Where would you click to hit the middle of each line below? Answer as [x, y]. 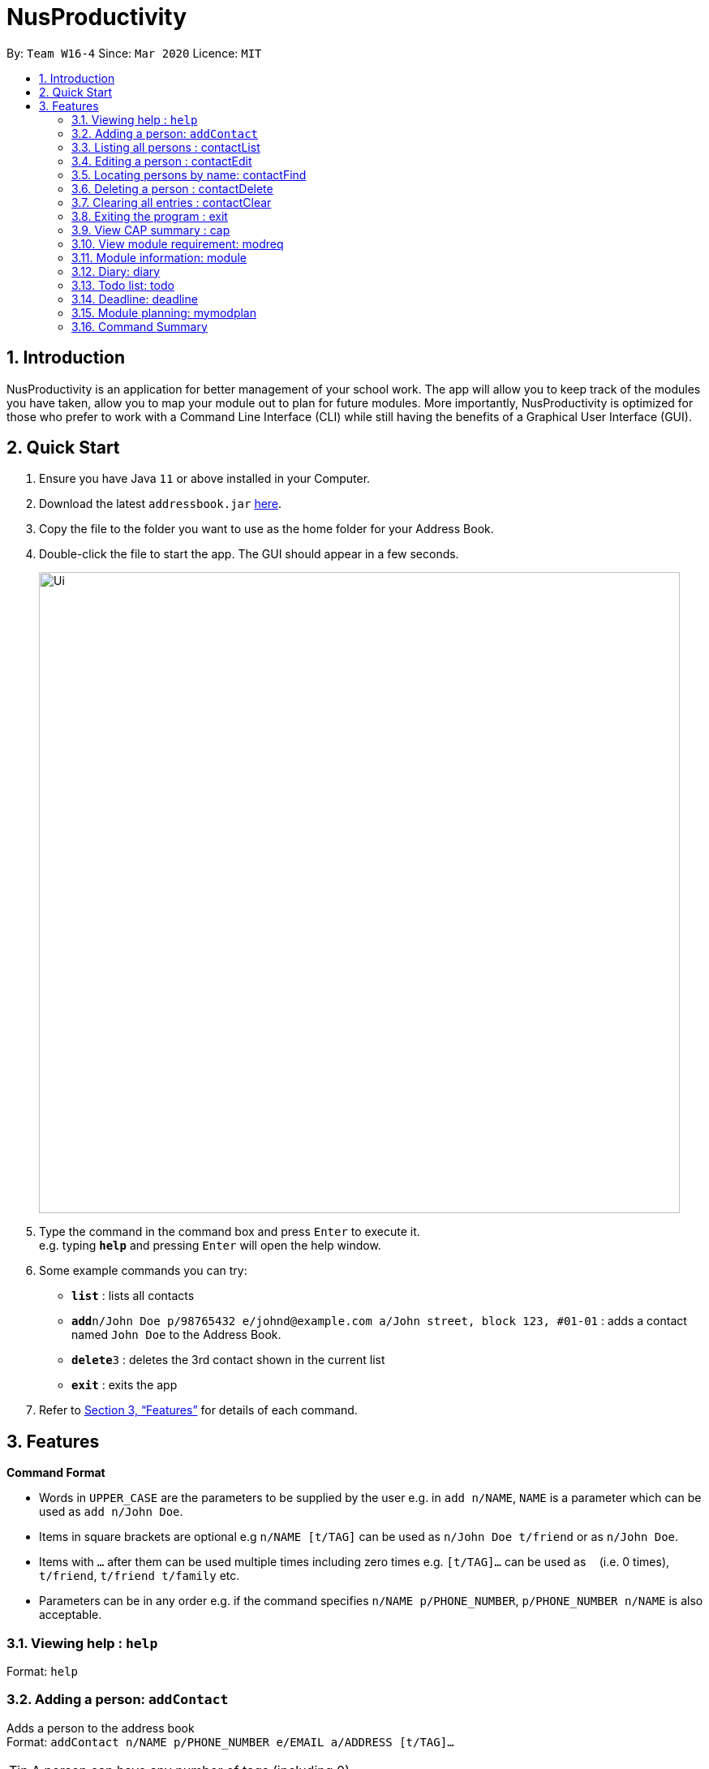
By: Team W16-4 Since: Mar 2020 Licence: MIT [134, 53]
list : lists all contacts [133, 1296]
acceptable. [71, 1615]
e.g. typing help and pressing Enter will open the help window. [210, 1246]
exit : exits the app [125, 1385]
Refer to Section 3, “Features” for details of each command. [198, 1410]
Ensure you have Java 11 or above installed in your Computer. [205, 479]
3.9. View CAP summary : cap [151, 230]
